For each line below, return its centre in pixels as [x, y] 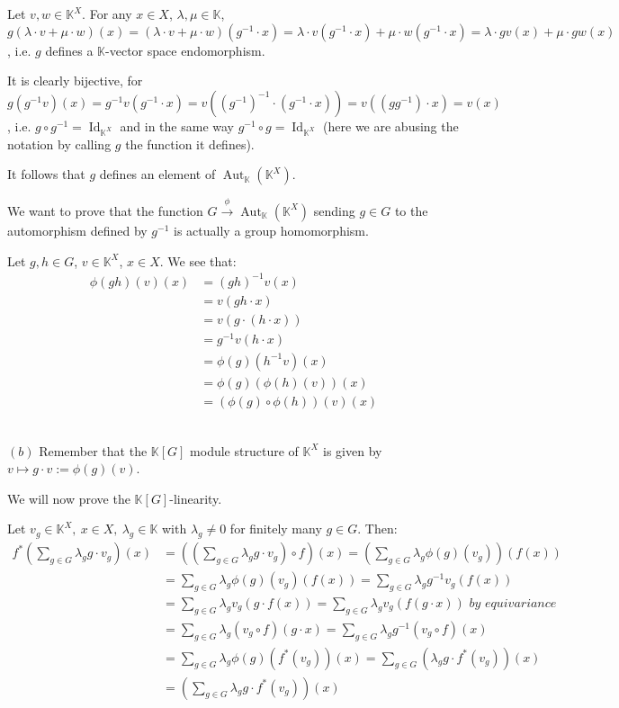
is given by [353, 450]
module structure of [244, 450]
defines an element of [157, 174]
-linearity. [196, 498]
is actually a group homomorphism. [271, 230]
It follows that [46, 174]
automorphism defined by [77, 230]
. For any [107, 13]
